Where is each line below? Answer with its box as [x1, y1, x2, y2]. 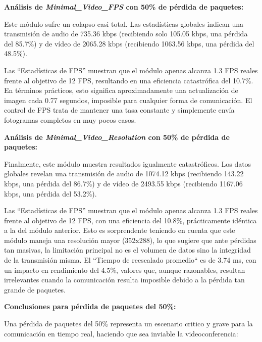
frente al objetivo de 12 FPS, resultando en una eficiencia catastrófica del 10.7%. [4, 75, 253, 85]
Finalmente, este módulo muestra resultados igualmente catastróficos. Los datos [4, 158, 251, 169]
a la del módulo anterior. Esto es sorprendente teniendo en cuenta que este [4, 225, 235, 235]
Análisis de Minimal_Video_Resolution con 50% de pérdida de [4, 131, 230, 142]
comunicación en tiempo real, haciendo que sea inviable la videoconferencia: [4, 328, 238, 338]
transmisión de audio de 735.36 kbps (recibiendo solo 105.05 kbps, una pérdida [4, 28, 248, 39]
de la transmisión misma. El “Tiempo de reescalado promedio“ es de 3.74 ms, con [4, 255, 256, 265]
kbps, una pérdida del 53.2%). [4, 188, 97, 199]
